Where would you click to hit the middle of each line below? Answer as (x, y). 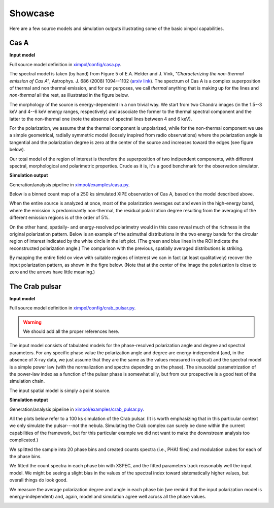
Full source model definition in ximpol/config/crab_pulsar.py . (73, 308)
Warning (32, 322)
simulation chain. (27, 381)
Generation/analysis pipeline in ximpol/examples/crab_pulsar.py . (77, 409)
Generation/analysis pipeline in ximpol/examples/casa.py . (70, 185)
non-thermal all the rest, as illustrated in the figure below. (69, 95)
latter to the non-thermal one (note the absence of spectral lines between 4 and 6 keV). (101, 119)
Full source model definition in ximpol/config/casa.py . (65, 64)
